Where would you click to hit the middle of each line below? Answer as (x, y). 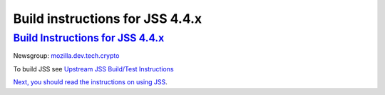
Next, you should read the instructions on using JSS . (90, 82)
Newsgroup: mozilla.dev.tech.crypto (66, 56)
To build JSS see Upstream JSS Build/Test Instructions (93, 69)
